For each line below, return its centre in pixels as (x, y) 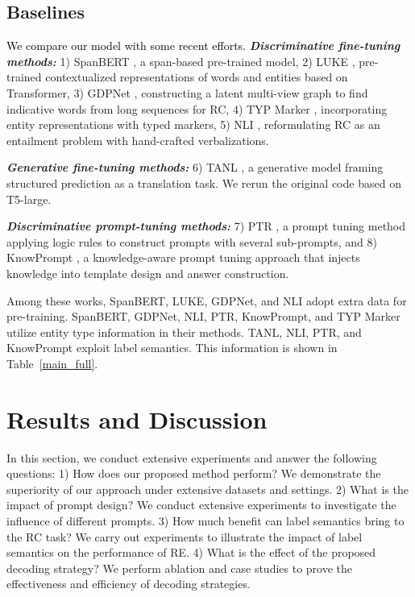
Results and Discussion (137, 419)
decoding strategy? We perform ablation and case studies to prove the (180, 568)
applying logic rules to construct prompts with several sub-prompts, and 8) (192, 241)
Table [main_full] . (52, 363)
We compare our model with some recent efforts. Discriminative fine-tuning (203, 46)
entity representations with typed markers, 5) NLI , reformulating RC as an (193, 124)
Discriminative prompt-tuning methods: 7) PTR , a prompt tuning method (206, 226)
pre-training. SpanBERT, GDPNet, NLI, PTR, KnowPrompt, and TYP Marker (203, 316)
